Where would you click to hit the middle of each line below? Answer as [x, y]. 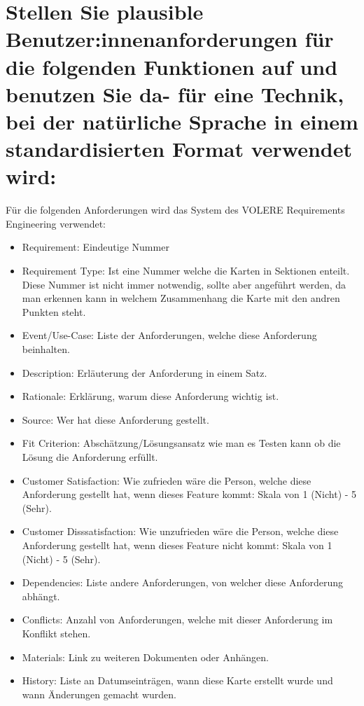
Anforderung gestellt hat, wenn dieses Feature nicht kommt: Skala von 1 [177, 545]
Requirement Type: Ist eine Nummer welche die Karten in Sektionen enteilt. [186, 271]
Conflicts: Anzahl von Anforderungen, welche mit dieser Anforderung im [177, 620]
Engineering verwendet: [56, 223]
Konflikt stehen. [56, 633]
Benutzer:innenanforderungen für [170, 39]
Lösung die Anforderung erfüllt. [90, 456]
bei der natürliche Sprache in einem [182, 121]
